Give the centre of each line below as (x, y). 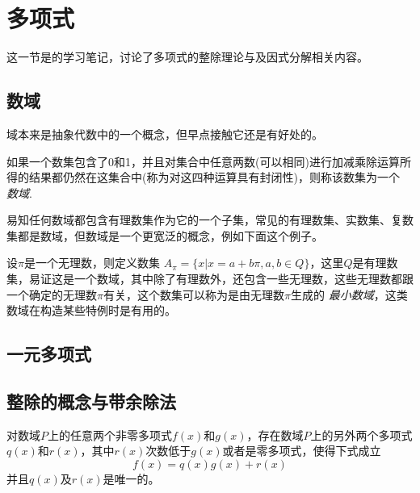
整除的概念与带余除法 (91, 401)
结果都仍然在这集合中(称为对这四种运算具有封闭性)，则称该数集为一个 (214, 177)
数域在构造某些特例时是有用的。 (91, 310)
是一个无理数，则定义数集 (92, 263)
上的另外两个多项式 (361, 435)
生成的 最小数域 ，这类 (349, 294)
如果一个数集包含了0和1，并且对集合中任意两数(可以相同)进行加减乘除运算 (203, 161)
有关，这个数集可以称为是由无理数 (193, 294)
